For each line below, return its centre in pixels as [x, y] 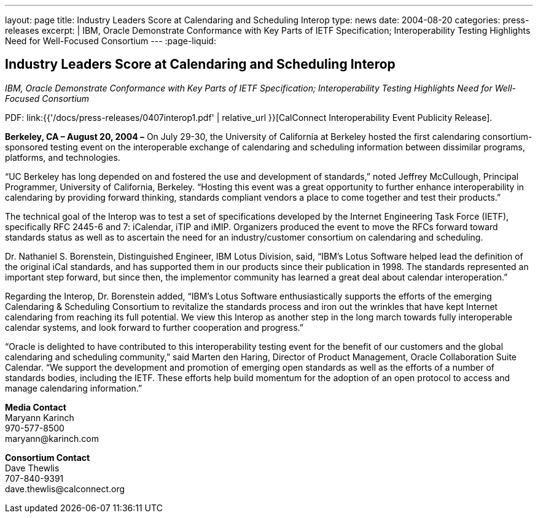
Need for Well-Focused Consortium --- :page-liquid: [111, 41]
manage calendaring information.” [74, 388]
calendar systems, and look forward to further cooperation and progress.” [154, 327]
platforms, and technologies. [63, 157]
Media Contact [36, 407]
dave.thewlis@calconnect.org [65, 489]
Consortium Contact [48, 457]
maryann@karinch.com [52, 438]
